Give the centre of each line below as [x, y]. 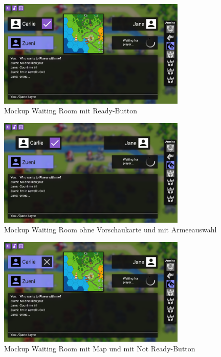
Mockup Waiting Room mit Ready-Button [71, 111]
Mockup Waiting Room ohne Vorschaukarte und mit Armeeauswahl [110, 230]
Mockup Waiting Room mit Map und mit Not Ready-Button [100, 349]
